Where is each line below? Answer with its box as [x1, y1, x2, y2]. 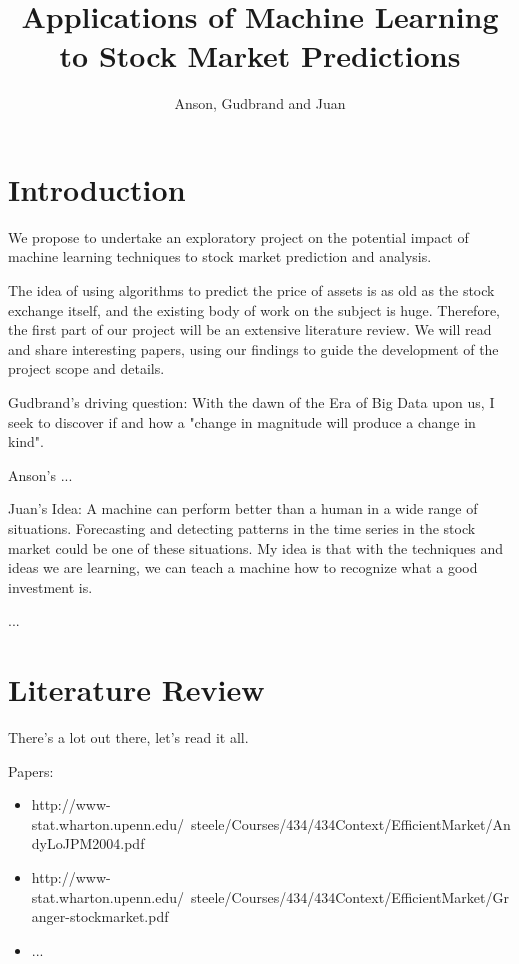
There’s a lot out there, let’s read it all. [8, 727, 249, 748]
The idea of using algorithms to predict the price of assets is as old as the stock [8, 280, 495, 301]
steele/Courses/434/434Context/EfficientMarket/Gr [191, 886, 509, 907]
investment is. [8, 576, 93, 597]
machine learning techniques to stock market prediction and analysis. [8, 246, 432, 267]
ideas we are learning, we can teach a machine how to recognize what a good [8, 557, 478, 578]
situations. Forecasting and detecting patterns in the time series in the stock [8, 517, 476, 538]
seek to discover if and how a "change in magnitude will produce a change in [8, 411, 476, 432]
